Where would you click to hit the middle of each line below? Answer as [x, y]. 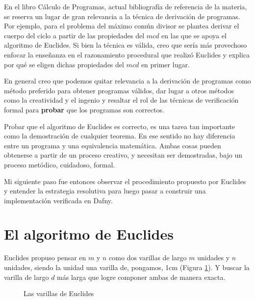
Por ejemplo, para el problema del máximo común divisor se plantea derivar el [122, 26]
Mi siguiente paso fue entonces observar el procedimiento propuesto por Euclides [125, 181]
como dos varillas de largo [148, 258]
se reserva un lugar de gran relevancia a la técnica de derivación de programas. [122, 16]
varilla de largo [26, 277]
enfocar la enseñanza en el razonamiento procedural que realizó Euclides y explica [127, 54]
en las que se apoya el [194, 35]
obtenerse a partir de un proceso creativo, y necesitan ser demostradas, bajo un [123, 155]
